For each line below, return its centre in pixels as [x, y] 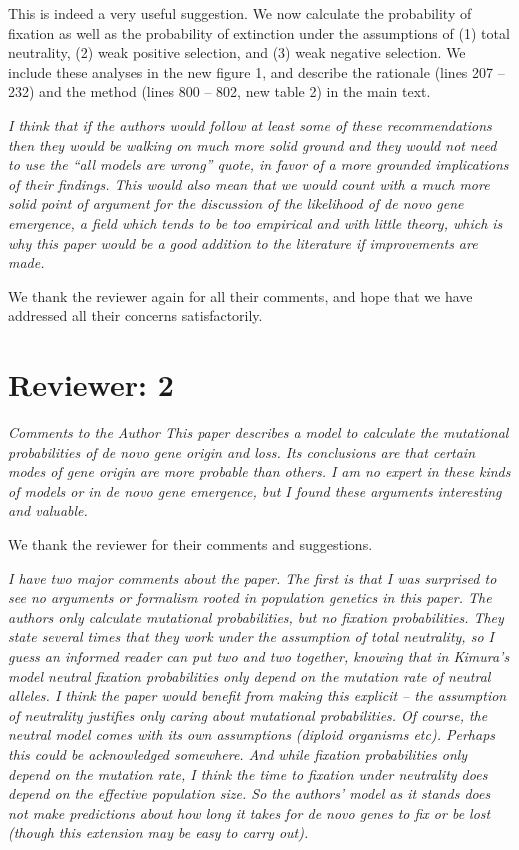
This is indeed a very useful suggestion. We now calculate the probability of [240, 13]
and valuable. [48, 510]
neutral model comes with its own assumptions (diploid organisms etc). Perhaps [252, 734]
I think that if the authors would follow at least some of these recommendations [250, 124]
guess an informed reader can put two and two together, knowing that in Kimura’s [259, 655]
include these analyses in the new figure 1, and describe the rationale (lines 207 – [256, 71]
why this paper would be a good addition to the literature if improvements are [243, 242]
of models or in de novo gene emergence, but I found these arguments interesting [255, 490]
